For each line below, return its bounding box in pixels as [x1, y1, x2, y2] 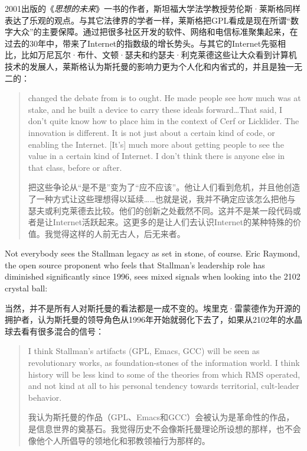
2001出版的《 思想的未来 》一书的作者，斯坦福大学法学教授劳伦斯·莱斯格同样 [5, 2, 301, 14]
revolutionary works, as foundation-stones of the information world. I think [28, 356, 300, 369]
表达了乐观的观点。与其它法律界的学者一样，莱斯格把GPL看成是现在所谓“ [5, 14, 290, 26]
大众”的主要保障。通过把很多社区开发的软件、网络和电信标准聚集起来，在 [12, 25, 298, 38]
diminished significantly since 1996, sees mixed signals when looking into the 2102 [5, 270, 301, 283]
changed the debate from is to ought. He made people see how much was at [28, 92, 301, 104]
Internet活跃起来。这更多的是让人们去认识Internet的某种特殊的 [53, 216, 293, 228]
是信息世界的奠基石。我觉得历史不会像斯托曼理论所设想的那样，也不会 [28, 423, 301, 434]
